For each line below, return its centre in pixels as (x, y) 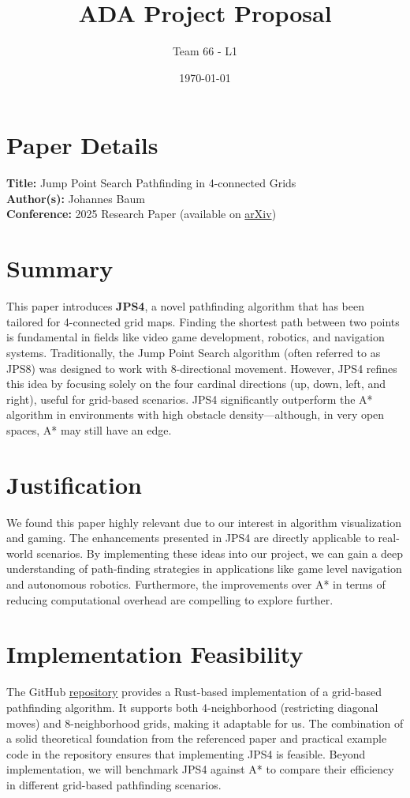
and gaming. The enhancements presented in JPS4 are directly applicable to (190, 538)
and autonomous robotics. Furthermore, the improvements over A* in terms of (196, 584)
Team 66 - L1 (205, 51)
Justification (74, 484)
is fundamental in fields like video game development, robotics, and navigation (196, 337)
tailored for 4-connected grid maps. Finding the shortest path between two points (203, 321)
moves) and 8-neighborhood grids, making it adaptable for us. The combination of (205, 723)
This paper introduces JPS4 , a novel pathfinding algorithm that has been (186, 306)
